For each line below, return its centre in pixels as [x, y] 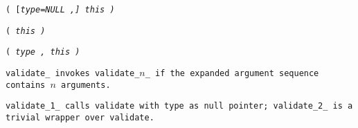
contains [26, 85]
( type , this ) [43, 52]
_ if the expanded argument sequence [232, 73]
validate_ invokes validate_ [73, 73]
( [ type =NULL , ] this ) [60, 10]
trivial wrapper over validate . [80, 117]
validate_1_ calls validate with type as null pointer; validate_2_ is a [179, 106]
